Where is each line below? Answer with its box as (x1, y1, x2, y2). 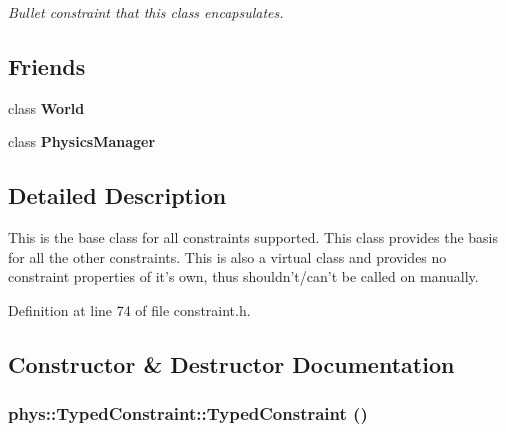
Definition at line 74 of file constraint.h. (8, 299, 251, 320)
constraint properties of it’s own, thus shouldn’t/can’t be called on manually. (8, 266, 479, 287)
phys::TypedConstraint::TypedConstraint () (8, 401, 368, 426)
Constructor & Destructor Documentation (8, 348, 455, 379)
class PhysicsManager (8, 131, 156, 152)
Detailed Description (8, 180, 227, 211)
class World (8, 97, 85, 118)
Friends (8, 50, 86, 81)
